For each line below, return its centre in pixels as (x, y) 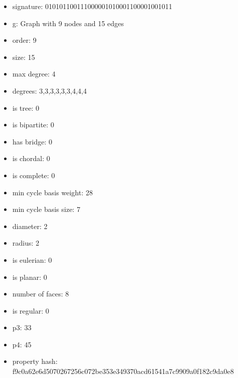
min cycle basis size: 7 (46, 209)
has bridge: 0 (32, 141)
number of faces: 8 (41, 294)
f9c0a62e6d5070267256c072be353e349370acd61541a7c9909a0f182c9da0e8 (123, 371)
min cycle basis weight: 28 (52, 192)
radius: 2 (26, 243)
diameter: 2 (30, 226)
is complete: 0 (34, 175)
